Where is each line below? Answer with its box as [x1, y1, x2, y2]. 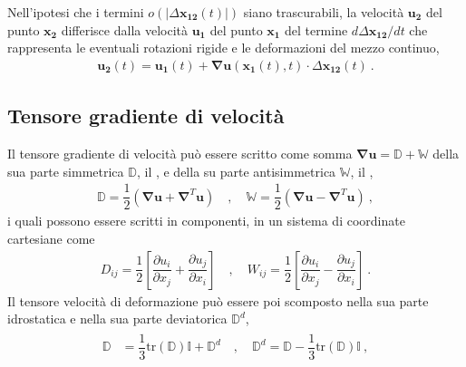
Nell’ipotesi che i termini [7, 3, 144, 21]
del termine [284, 20, 348, 39]
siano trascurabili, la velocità [243, 3, 404, 21]
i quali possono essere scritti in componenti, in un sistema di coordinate [7, 211, 405, 230]
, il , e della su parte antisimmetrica [136, 161, 336, 180]
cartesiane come [7, 228, 95, 247]
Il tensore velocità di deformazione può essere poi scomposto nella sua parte [7, 291, 429, 310]
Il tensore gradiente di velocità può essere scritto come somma [7, 144, 353, 163]
